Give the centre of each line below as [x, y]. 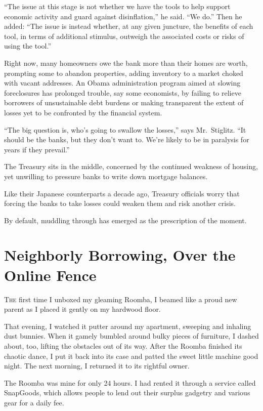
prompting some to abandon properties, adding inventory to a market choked [124, 73]
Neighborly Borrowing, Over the [120, 255]
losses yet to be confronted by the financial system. [83, 112]
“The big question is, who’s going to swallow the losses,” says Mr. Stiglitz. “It [125, 129]
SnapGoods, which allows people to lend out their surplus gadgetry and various [127, 393]
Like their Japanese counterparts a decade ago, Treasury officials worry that [122, 193]
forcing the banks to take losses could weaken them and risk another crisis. [120, 203]
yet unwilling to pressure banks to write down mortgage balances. [106, 176]
